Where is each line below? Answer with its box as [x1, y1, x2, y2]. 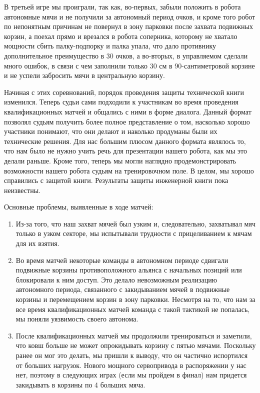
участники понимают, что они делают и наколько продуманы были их [4, 126, 217, 136]
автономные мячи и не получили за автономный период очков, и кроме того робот [4, 11, 255, 21]
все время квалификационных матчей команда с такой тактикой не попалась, [15, 303, 250, 314]
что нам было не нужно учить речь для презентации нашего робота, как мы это [4, 145, 247, 156]
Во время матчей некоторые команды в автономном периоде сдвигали [15, 254, 228, 265]
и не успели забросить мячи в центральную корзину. [4, 70, 165, 80]
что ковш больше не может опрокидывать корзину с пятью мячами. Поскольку [15, 340, 256, 350]
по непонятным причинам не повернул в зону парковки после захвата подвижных [4, 21, 253, 31]
